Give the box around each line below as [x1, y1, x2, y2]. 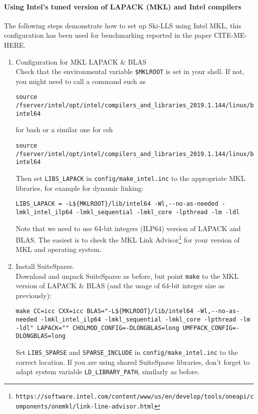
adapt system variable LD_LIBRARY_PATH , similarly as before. [15, 366, 200, 377]
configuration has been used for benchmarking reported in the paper [4, 30, 212, 40]
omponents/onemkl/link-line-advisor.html [15, 403, 154, 410]
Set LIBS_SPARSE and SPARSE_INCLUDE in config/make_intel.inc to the [15, 347, 238, 357]
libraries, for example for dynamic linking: [15, 182, 144, 193]
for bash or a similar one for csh [15, 124, 113, 135]
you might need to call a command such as [15, 76, 146, 86]
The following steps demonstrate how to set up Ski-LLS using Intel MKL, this [4, 20, 242, 30]
